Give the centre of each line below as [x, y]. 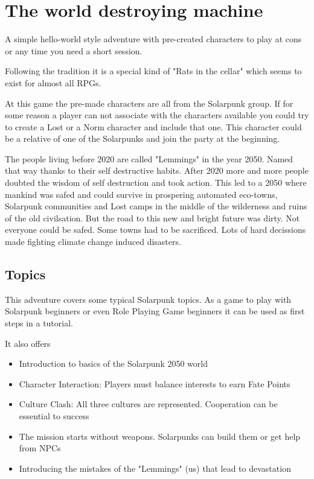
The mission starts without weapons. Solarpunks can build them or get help [160, 436]
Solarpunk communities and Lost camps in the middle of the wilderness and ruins [156, 206]
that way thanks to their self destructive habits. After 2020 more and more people [157, 170]
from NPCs [40, 448]
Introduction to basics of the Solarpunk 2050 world [113, 363]
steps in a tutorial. [39, 323]
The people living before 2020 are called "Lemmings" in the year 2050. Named [149, 158]
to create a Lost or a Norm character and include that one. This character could [153, 126]
